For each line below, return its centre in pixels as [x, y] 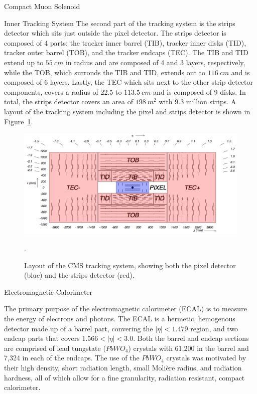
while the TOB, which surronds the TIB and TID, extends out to [105, 72]
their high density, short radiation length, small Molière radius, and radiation [123, 367]
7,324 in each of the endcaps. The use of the [72, 358]
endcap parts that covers [42, 338]
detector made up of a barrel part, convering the [79, 328]
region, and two [214, 328]
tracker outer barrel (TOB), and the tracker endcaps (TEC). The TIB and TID [126, 52]
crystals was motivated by [206, 358]
